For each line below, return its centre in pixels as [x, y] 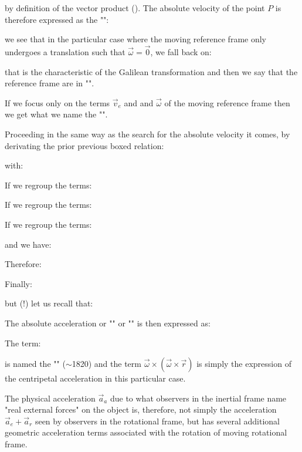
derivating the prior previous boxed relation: [84, 145]
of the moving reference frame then [227, 102]
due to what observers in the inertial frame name [198, 398]
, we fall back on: [181, 52]
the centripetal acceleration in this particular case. [95, 378]
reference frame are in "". [50, 83]
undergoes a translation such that [65, 52]
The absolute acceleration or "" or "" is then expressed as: [108, 323]
